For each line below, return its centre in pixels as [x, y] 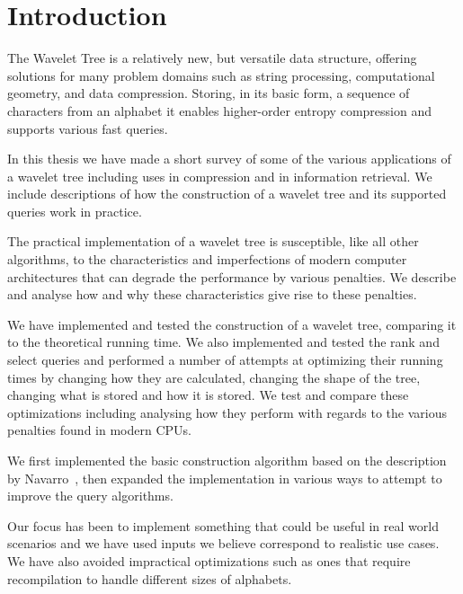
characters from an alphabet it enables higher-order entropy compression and [219, 110]
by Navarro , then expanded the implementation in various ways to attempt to [225, 478]
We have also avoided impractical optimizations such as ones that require [209, 560]
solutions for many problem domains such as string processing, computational [221, 75]
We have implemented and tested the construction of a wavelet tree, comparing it [232, 324]
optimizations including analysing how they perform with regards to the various [227, 412]
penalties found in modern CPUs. [99, 430]
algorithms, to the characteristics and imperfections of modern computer [207, 259]
